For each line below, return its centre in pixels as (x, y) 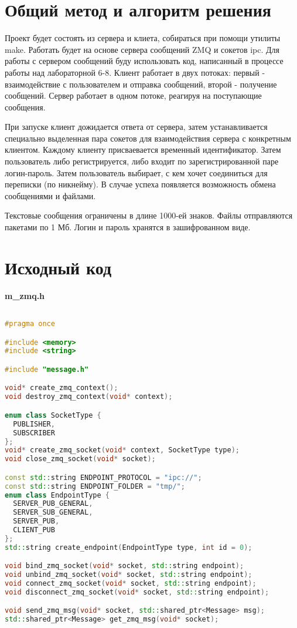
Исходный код (58, 267)
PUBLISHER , (34, 424)
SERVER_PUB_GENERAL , (53, 504)
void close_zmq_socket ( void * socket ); (80, 459)
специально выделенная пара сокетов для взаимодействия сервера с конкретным (148, 138)
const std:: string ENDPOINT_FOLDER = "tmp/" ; (95, 486)
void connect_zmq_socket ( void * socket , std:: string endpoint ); (131, 584)
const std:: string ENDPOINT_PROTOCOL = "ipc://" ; (103, 477)
